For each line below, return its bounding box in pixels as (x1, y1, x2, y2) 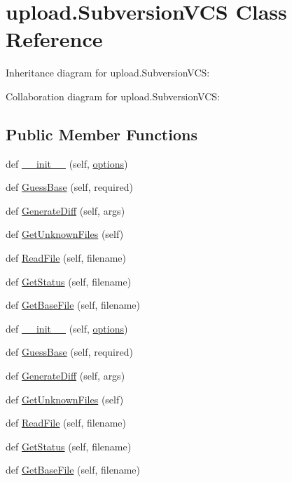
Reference (6, 25, 103, 53)
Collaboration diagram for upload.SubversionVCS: (6, 88, 220, 103)
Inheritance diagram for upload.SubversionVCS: (6, 65, 210, 80)
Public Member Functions (6, 123, 197, 145)
